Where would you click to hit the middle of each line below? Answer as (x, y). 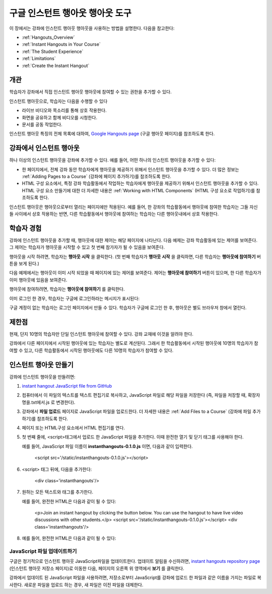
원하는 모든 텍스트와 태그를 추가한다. (57, 492)
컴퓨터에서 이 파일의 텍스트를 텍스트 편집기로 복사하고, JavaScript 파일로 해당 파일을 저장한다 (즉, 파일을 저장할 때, (134, 395)
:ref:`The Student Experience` (53, 51)
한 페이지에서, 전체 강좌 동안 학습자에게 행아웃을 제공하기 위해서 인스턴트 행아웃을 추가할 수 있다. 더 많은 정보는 (130, 169)
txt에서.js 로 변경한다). (53, 402)
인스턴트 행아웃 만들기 (42, 365)
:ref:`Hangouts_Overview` (48, 37)
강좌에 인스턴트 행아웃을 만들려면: (42, 377)
